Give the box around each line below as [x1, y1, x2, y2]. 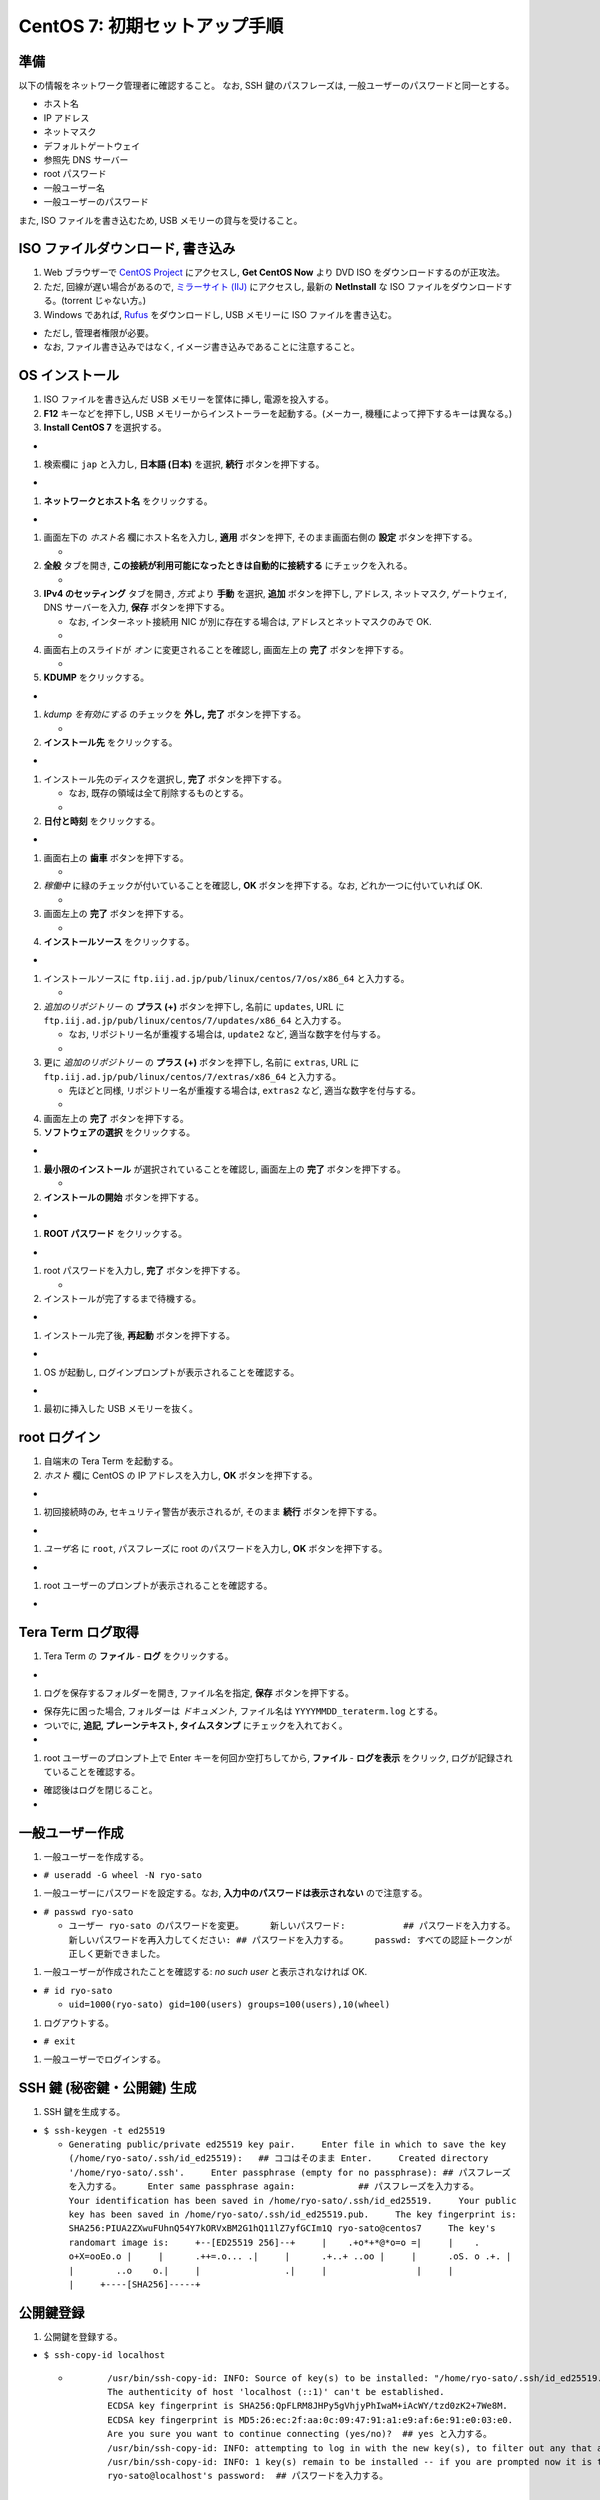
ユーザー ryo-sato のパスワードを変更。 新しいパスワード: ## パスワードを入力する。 [68, 1920, 516, 1932]
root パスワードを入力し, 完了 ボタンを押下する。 [43, 1265, 246, 1277]
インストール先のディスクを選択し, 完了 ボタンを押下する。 [43, 773, 287, 785]
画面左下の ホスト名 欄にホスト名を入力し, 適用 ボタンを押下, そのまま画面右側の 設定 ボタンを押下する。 [43, 531, 478, 544]
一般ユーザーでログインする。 [43, 2053, 166, 2065]
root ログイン [18, 1429, 101, 1446]
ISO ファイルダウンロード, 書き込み [18, 240, 236, 257]
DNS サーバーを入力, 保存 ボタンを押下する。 [43, 601, 230, 614]
